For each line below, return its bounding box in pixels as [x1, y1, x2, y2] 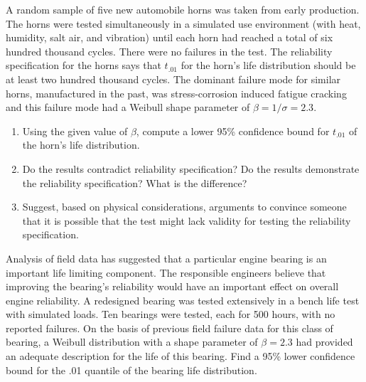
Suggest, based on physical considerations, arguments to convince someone [22, 199, 347, 214]
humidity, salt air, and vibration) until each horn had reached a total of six [6, 30, 333, 45]
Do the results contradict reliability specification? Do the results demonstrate [22, 161, 360, 176]
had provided [296, 334, 353, 349]
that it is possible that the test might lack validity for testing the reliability [22, 213, 351, 228]
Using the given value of [22, 123, 128, 138]
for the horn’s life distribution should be [181, 58, 356, 73]
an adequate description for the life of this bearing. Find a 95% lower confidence [6, 349, 355, 364]
